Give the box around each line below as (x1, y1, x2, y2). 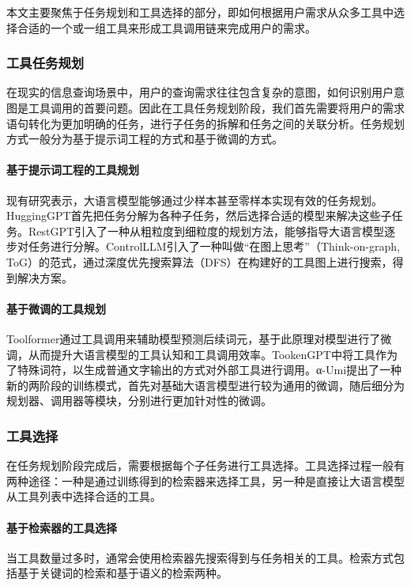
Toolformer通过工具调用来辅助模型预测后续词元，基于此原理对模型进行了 (6, 330, 381, 346)
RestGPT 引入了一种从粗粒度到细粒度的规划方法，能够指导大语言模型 (28, 222, 385, 239)
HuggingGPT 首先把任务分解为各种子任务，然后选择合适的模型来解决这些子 (6, 207, 392, 224)
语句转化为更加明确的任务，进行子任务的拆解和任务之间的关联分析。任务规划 (6, 115, 405, 131)
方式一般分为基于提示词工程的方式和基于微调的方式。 (6, 130, 283, 147)
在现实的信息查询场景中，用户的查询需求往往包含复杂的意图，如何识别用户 (6, 84, 394, 100)
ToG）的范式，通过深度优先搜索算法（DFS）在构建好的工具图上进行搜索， (6, 253, 393, 270)
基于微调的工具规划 (6, 300, 106, 316)
